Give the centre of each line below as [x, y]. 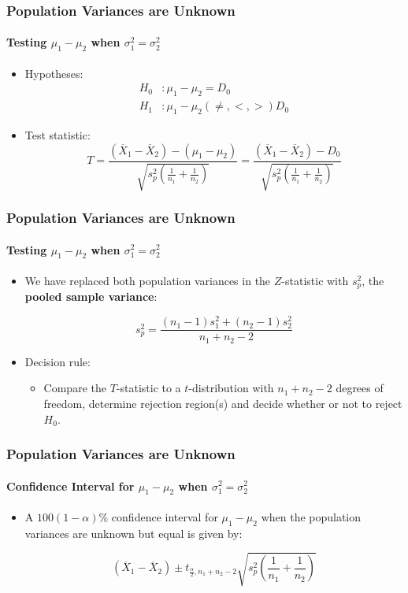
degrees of [360, 388]
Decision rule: [57, 361]
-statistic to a [148, 388]
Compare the [75, 388]
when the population [311, 516]
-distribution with [231, 388]
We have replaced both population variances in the [148, 280]
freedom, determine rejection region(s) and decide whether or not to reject [223, 403]
